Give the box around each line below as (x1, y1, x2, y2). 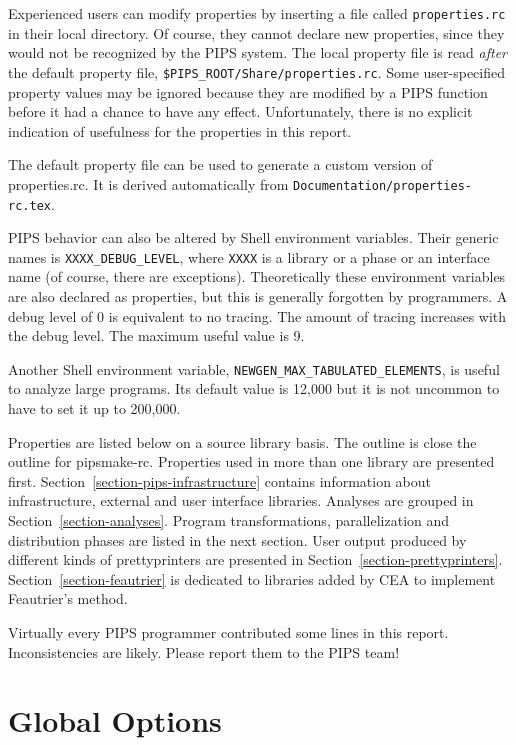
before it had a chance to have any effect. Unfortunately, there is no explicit (8, 101, 473, 122)
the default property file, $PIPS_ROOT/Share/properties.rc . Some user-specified (8, 61, 505, 82)
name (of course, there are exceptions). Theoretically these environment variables (8, 266, 506, 287)
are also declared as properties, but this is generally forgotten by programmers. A (8, 286, 508, 307)
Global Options (8, 700, 222, 741)
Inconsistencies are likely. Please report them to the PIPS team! (8, 641, 400, 662)
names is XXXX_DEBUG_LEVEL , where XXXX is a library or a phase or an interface (8, 246, 490, 267)
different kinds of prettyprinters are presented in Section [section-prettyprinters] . (8, 549, 503, 570)
